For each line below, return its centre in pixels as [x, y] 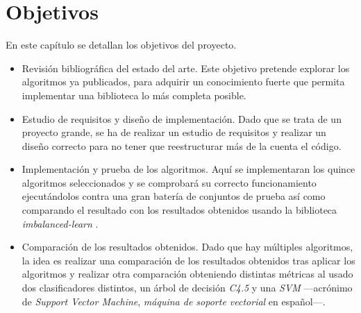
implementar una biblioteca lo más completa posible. [134, 95]
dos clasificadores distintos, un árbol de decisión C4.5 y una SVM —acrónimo [187, 288]
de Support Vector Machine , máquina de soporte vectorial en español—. [174, 301]
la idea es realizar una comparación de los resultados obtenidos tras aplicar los [188, 260]
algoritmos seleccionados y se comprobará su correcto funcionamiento [169, 182]
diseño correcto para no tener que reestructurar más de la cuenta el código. [182, 145]
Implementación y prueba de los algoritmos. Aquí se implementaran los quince [188, 169]
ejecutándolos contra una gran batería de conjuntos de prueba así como [174, 196]
